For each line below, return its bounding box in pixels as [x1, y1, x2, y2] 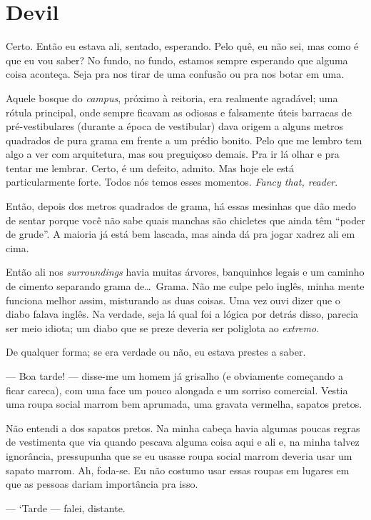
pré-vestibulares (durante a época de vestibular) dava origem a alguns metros [6, 119, 344, 134]
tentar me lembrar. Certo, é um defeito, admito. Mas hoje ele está [6, 160, 294, 175]
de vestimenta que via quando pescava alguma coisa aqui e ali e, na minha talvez [6, 434, 360, 449]
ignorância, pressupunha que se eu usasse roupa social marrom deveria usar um [6, 448, 352, 463]
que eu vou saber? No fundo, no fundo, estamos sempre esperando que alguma [6, 52, 348, 67]
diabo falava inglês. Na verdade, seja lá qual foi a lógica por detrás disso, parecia [6, 306, 359, 321]
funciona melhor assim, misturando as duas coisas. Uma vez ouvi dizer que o [6, 292, 340, 307]
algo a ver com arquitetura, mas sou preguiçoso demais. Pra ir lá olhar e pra [6, 146, 340, 161]
